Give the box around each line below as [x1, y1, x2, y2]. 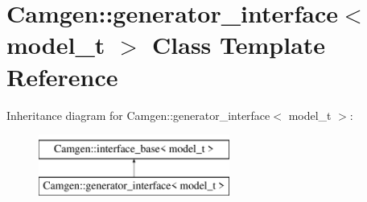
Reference [6, 60, 118, 93]
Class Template [152, 28, 326, 61]
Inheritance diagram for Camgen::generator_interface [6, 106, 270, 123]
